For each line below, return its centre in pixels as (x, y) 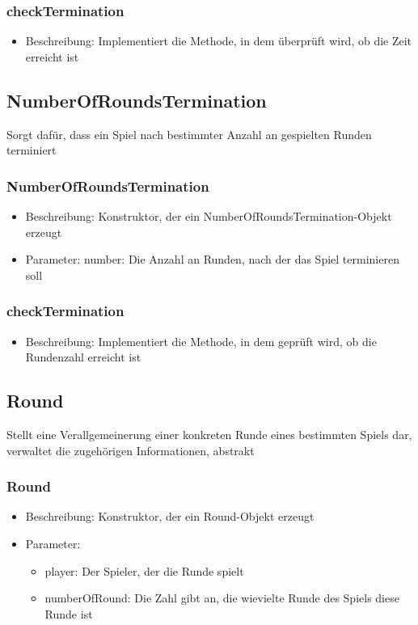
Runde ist (69, 613)
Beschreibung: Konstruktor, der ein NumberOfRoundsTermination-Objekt (209, 216)
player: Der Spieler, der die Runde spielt (144, 570)
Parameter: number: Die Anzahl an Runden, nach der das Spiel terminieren (212, 259)
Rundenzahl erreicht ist (83, 357)
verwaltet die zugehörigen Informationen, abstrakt (131, 450)
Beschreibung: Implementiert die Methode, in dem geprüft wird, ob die (201, 341)
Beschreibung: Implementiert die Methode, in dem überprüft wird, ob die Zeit (219, 41)
